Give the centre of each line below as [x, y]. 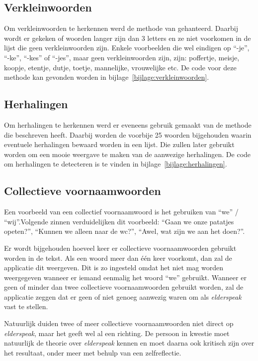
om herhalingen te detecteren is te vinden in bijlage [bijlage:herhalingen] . [116, 164]
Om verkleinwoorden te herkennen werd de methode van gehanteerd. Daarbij [121, 28]
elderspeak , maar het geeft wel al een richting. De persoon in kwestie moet [117, 333]
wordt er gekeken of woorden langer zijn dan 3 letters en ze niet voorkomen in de [128, 38]
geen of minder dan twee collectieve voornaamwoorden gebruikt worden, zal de [124, 287]
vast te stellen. [26, 306]
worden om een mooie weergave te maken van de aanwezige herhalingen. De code [128, 154]
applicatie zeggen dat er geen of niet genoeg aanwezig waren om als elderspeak [123, 296]
